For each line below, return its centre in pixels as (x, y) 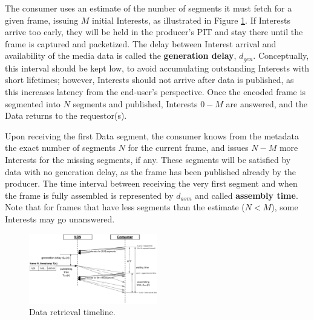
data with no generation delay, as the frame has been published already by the (151, 171)
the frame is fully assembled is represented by (89, 195)
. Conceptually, (281, 55)
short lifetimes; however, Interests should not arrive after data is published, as (149, 80)
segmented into (33, 103)
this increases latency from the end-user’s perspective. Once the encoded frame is (155, 92)
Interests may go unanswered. (60, 218)
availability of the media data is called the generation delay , (121, 55)
